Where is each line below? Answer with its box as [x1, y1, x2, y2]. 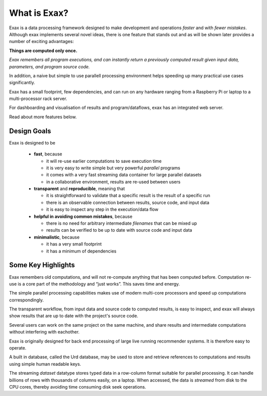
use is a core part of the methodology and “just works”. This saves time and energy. [9, 281, 180, 287]
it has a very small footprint [46, 241, 102, 247]
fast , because [34, 151, 62, 157]
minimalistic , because [34, 234, 80, 240]
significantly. [9, 80, 36, 86]
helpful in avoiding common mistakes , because [34, 213, 133, 219]
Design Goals [9, 127, 51, 135]
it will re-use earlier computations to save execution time [46, 158, 162, 164]
